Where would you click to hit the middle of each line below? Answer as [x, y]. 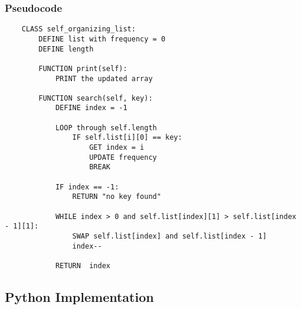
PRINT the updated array [104, 78]
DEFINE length [66, 49]
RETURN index [83, 265]
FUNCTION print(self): [83, 68]
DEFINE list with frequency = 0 [102, 39]
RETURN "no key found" [117, 197]
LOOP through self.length [106, 128]
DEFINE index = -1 [91, 108]
